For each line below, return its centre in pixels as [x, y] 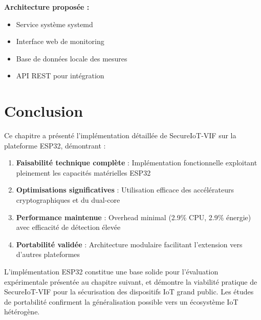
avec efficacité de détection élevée [68, 227]
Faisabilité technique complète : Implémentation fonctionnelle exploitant [137, 163]
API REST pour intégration [60, 76]
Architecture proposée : [47, 7]
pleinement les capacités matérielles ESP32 [83, 172]
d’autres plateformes [48, 254]
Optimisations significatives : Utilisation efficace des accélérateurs [125, 190]
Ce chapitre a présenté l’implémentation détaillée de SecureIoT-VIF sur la [120, 135]
